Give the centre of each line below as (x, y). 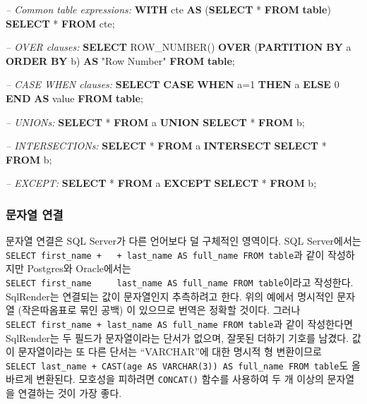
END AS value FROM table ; (74, 98)
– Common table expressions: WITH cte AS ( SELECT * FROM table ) (168, 9)
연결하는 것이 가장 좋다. (70, 393)
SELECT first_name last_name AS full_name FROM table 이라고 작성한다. (180, 282)
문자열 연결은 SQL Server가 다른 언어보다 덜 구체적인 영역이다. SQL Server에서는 (183, 241)
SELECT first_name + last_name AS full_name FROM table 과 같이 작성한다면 (179, 323)
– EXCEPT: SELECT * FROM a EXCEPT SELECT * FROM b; (161, 183)
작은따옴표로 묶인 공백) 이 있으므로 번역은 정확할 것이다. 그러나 (161, 310)
